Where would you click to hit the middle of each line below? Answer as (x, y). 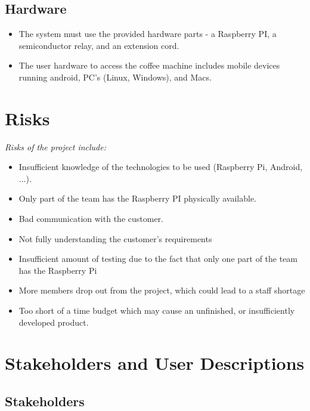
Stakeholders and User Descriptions (155, 363)
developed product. (54, 322)
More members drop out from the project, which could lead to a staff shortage (162, 290)
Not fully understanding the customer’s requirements (115, 238)
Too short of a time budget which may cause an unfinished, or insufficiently (157, 310)
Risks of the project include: (55, 146)
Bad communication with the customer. (91, 219)
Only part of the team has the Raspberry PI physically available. (137, 198)
